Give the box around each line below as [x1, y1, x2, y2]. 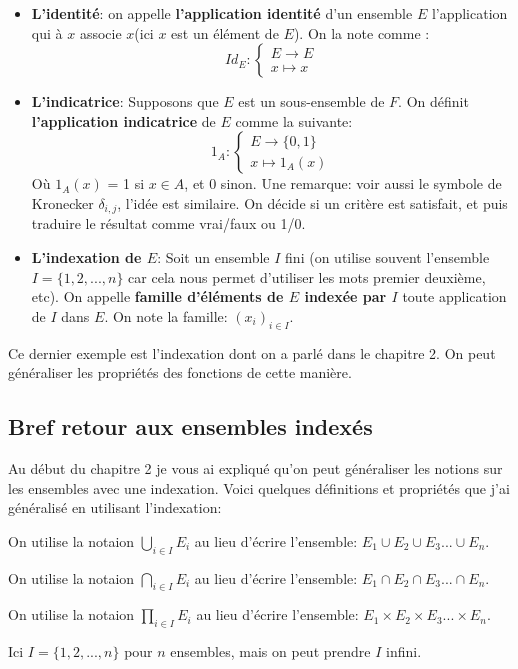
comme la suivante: [235, 110, 353, 131]
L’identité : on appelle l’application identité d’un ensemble [31, 3, 413, 23]
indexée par [304, 286, 387, 307]
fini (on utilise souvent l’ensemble [285, 247, 490, 268]
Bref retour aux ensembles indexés [8, 411, 373, 442]
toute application [402, 286, 507, 307]
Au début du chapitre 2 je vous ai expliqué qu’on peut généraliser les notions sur [8, 457, 503, 478]
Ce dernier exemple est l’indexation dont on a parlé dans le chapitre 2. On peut [8, 342, 496, 363]
